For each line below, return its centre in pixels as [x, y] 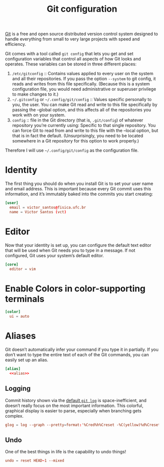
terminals [25, 299]
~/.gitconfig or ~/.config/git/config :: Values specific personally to [82, 100]
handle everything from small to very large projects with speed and [72, 39]
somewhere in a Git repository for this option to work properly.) [75, 141]
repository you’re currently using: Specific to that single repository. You [84, 125]
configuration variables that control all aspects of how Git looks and [73, 59]
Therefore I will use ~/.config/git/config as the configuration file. [72, 150]
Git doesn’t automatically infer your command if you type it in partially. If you [82, 349]
